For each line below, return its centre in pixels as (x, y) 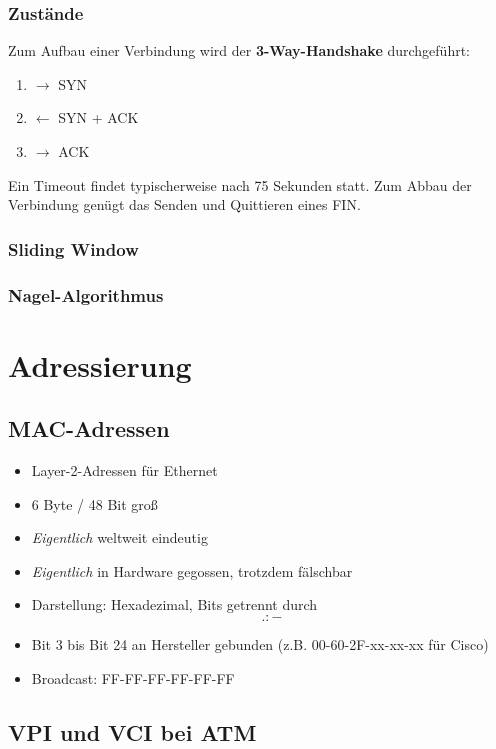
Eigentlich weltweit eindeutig (119, 537)
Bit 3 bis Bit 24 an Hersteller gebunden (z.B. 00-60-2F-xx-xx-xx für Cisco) (260, 644)
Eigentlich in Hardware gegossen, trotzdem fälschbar (192, 570)
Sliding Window (73, 248)
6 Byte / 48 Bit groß (94, 503)
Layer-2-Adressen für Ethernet (124, 470)
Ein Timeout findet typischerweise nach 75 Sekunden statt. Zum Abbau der (240, 184)
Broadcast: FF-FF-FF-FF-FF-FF (133, 677)
